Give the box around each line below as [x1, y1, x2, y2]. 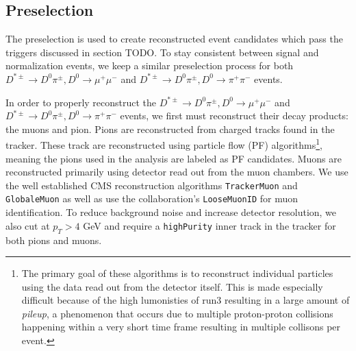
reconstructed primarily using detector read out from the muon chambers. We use [5, 165, 348, 179]
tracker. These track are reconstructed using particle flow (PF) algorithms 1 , [5, 136, 323, 152]
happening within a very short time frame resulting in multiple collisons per [21, 319, 341, 334]
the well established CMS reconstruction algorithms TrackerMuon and [5, 178, 298, 192]
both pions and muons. [5, 232, 102, 247]
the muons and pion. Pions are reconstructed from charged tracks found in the [5, 121, 335, 136]
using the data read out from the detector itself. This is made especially [21, 279, 323, 293]
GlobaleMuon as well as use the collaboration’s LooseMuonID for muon [5, 191, 298, 206]
